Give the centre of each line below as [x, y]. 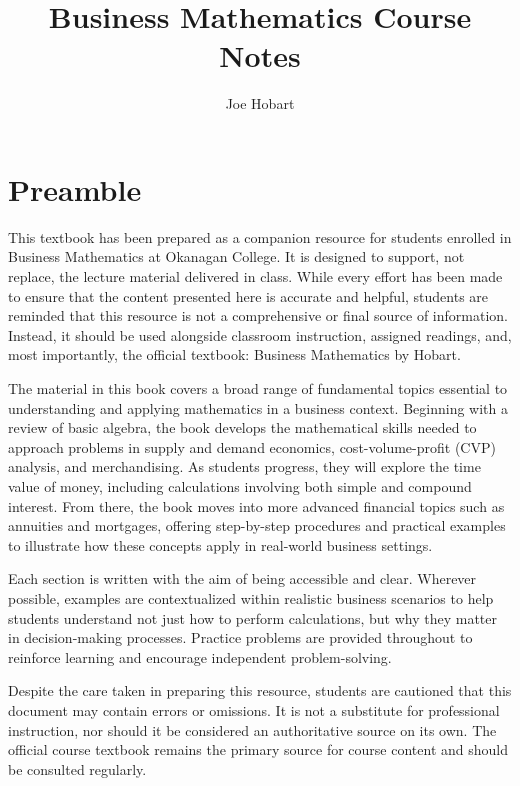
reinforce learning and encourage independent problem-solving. [200, 656]
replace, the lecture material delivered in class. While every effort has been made [255, 276]
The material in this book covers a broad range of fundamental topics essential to [258, 388]
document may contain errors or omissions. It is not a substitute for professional [254, 709]
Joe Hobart [260, 103]
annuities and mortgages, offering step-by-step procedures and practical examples [257, 525]
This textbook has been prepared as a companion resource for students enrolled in [260, 236]
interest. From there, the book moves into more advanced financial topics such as [256, 505]
